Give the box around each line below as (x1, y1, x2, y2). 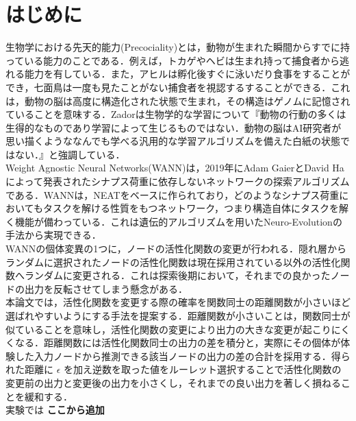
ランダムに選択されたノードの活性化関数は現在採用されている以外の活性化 (5, 254, 341, 269)
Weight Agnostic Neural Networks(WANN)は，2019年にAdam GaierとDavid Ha (5, 160, 344, 175)
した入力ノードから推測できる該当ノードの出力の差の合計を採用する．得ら (14, 348, 351, 363)
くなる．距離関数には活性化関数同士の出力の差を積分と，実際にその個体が (5, 335, 341, 350)
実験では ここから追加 (5, 402, 105, 417)
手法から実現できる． (5, 228, 101, 242)
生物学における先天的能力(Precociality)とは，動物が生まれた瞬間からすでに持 (5, 40, 350, 54)
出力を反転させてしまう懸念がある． (24, 281, 188, 296)
